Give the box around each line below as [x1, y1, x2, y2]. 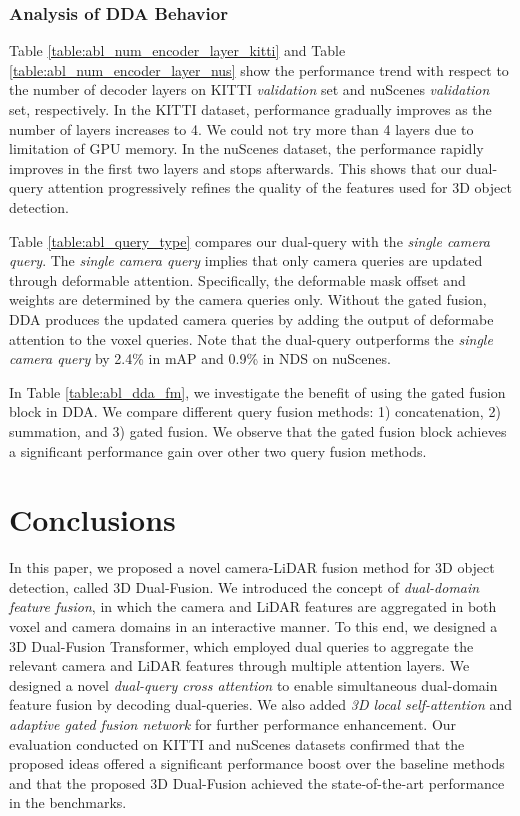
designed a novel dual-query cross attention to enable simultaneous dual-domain [9, 674, 498, 695]
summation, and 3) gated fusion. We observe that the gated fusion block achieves [9, 420, 507, 441]
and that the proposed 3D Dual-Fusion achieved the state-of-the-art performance [9, 772, 505, 793]
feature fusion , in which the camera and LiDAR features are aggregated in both [9, 596, 497, 617]
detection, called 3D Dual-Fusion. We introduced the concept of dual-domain [9, 576, 480, 597]
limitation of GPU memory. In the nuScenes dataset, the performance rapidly [9, 138, 484, 159]
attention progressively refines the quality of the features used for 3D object [47, 177, 512, 198]
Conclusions [9, 499, 176, 540]
